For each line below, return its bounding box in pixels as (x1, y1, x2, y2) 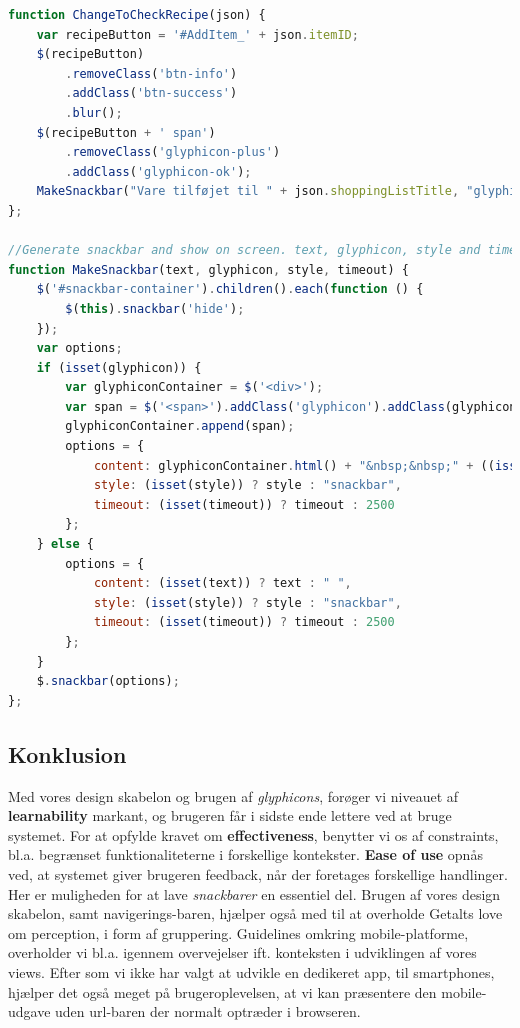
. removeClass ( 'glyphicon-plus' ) (65, 145, 281, 160)
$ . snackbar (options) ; (36, 674, 180, 689)
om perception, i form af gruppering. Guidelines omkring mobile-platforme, (8, 922, 469, 943)
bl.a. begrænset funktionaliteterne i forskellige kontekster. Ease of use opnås (8, 844, 483, 865)
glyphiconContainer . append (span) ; (65, 419, 295, 434)
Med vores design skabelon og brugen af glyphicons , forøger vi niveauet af (8, 785, 459, 806)
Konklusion (8, 738, 127, 769)
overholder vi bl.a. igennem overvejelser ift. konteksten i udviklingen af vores (8, 942, 477, 963)
